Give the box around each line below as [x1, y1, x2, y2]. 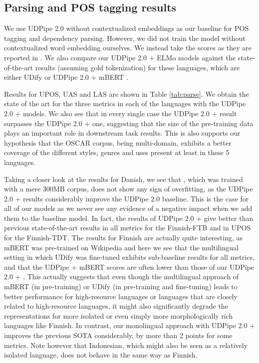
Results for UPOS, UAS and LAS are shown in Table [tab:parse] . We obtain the [4, 88, 249, 99]
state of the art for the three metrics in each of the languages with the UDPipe [4, 98, 246, 109]
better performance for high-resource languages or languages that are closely [4, 291, 238, 301]
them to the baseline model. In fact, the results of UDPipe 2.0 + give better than [4, 212, 254, 223]
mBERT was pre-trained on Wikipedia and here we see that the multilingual [4, 242, 239, 252]
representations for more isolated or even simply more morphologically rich [4, 310, 233, 321]
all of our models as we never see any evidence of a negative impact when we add [4, 203, 253, 213]
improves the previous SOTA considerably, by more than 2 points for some [4, 330, 233, 341]
